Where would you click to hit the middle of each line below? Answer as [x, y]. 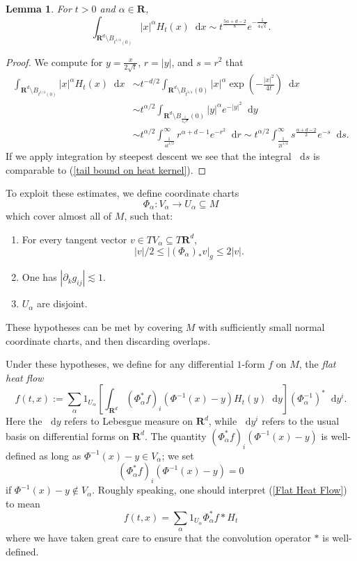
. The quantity [175, 436]
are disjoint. [62, 303]
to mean [23, 503]
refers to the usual [301, 421]
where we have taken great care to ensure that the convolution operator [158, 538]
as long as [60, 455]
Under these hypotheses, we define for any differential [120, 364]
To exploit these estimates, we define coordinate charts [122, 193]
